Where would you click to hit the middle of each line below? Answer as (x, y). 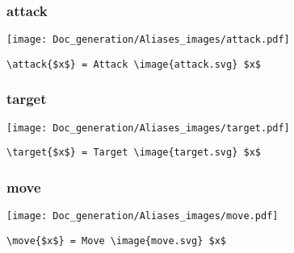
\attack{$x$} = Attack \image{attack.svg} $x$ (134, 64)
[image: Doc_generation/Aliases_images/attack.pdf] (148, 40)
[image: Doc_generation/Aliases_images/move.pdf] (143, 216)
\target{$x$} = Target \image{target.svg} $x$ (134, 153)
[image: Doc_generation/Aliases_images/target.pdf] (148, 128)
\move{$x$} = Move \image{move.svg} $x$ (117, 241)
